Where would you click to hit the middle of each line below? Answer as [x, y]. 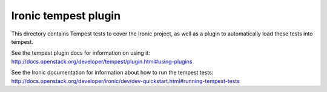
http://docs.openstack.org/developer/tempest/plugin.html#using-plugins [102, 61]
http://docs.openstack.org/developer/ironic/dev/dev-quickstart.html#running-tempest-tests [126, 81]
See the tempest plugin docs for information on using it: [81, 53]
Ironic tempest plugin [66, 16]
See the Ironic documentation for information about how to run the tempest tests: [112, 73]
